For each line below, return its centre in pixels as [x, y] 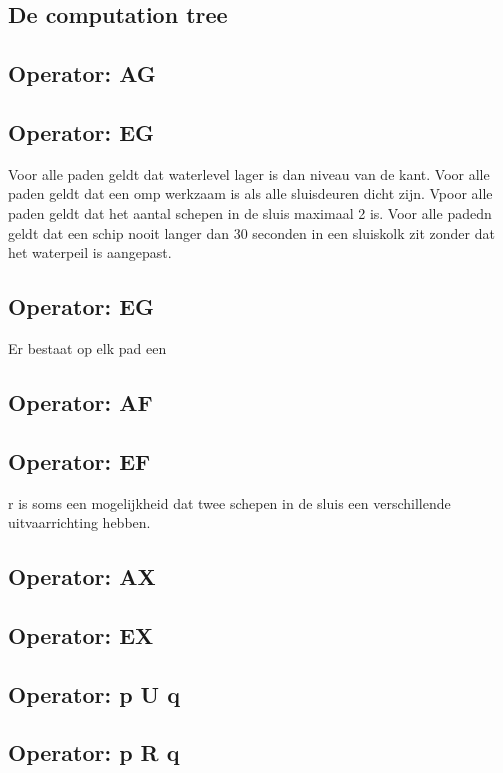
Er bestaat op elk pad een [87, 347]
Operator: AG [82, 73]
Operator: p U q [94, 693]
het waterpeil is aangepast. [90, 252]
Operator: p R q [94, 752]
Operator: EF [79, 460]
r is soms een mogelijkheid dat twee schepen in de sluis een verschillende [229, 502]
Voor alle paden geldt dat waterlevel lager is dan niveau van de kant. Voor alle [249, 173]
